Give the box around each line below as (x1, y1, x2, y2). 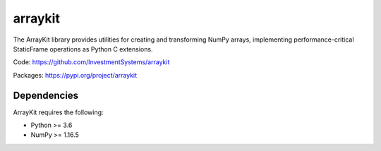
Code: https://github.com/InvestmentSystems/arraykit (13, 58, 170, 66)
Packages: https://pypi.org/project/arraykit (13, 71, 138, 79)
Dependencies (13, 89, 79, 102)
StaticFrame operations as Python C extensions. (13, 44, 153, 53)
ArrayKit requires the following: (13, 108, 104, 116)
